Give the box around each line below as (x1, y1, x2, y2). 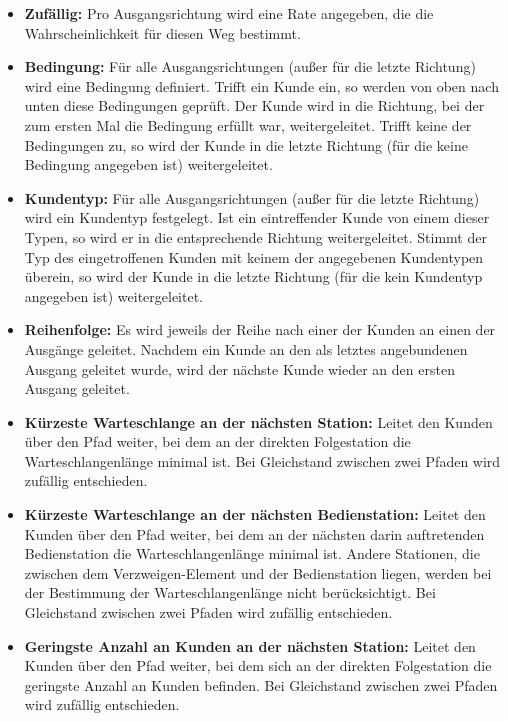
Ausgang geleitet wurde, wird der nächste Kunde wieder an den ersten (24, 358, 455, 379)
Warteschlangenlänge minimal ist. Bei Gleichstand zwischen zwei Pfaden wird (24, 450, 501, 471)
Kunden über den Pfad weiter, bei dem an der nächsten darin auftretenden (24, 523, 485, 544)
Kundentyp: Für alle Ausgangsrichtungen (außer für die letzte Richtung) (24, 187, 480, 208)
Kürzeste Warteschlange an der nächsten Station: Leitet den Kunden (24, 411, 493, 432)
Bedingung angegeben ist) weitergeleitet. (24, 154, 273, 175)
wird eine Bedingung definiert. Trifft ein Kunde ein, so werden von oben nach (24, 75, 499, 96)
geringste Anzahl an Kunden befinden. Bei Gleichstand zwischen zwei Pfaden (24, 674, 498, 695)
